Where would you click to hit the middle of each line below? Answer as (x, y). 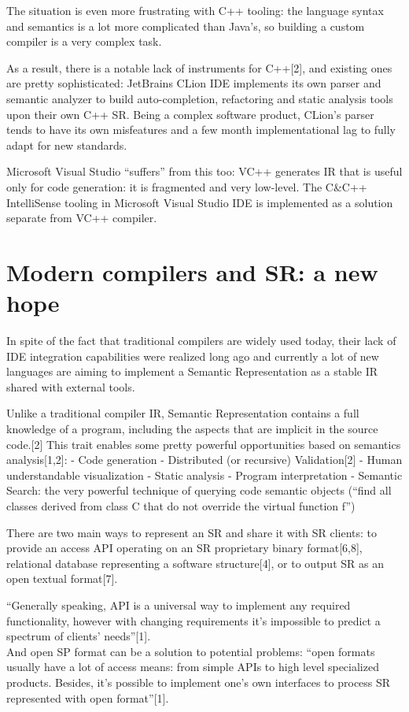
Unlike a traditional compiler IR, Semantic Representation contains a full (183, 413)
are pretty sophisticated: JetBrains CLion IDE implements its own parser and (194, 83)
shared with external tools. (71, 386)
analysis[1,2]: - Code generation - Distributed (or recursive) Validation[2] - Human (204, 460)
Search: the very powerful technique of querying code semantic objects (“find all (199, 490)
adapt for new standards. (67, 145)
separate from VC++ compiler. (82, 218)
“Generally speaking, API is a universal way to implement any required (179, 604)
